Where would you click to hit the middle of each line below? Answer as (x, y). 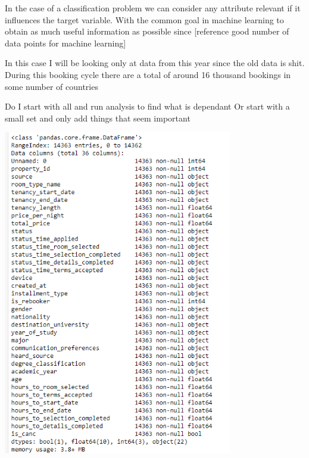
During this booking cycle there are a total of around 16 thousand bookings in (148, 74)
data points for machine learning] (65, 43)
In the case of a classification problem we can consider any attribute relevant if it (153, 8)
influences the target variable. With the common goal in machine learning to (144, 19)
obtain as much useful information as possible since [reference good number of (147, 31)
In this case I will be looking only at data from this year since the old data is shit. (155, 63)
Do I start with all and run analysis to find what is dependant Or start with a (147, 106)
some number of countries (51, 86)
